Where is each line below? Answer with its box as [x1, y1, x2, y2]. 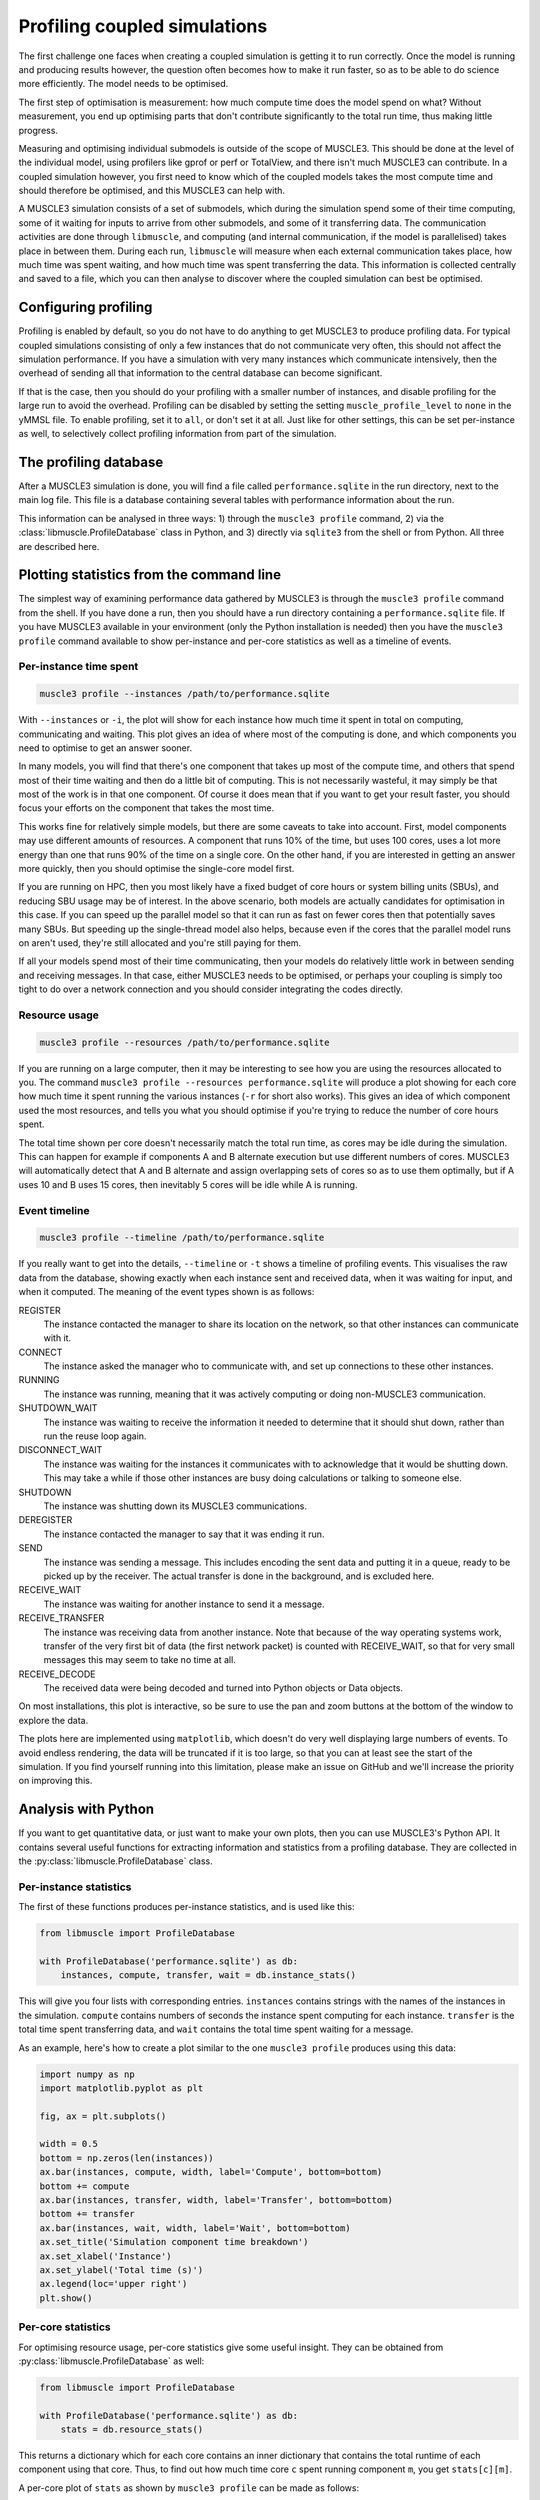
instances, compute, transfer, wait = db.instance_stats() [60, 1970, 357, 1981]
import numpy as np [39, 2068, 135, 2080]
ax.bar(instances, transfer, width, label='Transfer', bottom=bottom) [39, 2195, 394, 2206]
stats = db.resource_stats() [60, 2424, 204, 2435]
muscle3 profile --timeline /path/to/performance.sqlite [39, 1232, 325, 1244]
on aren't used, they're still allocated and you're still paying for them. [18, 936, 302, 949]
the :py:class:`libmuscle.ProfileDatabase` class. [18, 1855, 214, 1867]
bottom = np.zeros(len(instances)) [39, 2152, 214, 2164]
